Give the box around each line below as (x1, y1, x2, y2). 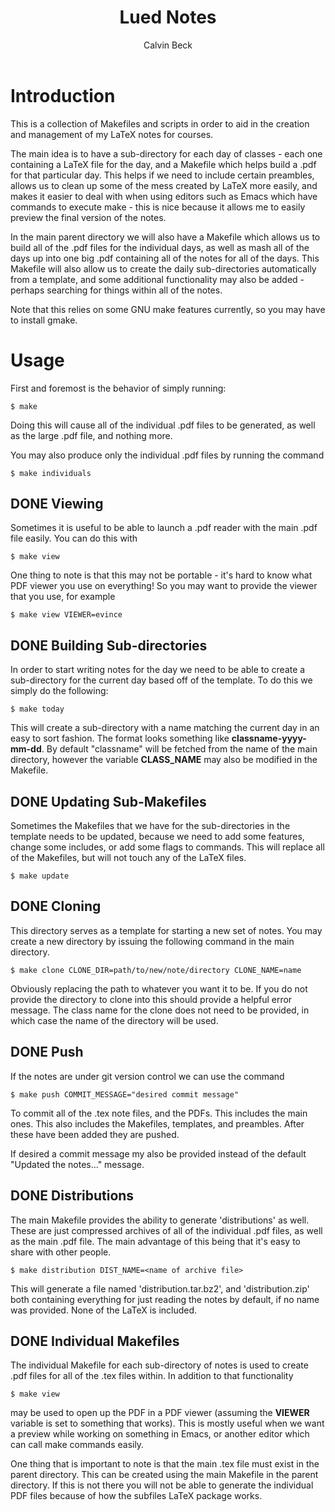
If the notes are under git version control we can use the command (10, 1070, 285, 1082)
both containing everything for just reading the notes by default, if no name (10, 1293, 320, 1305)
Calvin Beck (143, 39, 193, 51)
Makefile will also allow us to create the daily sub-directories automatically (10, 262, 317, 275)
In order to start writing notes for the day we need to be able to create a (10, 664, 306, 676)
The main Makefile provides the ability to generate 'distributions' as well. (10, 1214, 310, 1226)
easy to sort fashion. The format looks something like (10, 732, 230, 745)
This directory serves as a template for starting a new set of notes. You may (10, 924, 323, 936)
